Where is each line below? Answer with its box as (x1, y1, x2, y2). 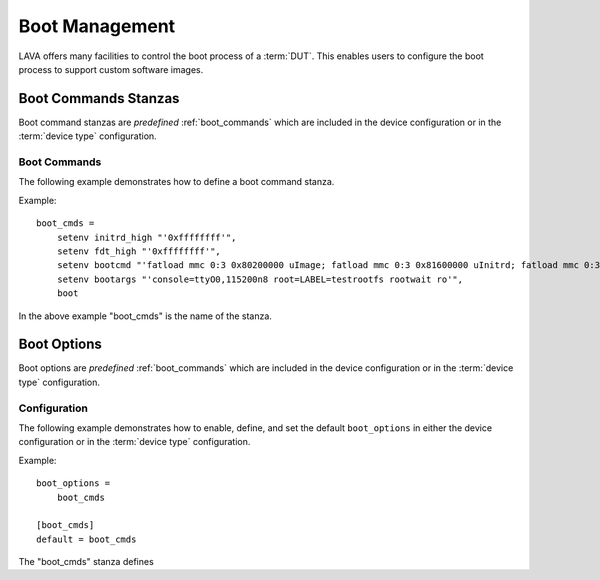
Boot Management (18, 15, 176, 37)
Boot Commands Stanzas (18, 90, 180, 107)
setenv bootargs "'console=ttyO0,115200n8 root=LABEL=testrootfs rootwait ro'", (56, 273, 464, 285)
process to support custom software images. (18, 63, 204, 75)
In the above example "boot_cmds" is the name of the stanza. (18, 310, 272, 322)
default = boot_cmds (36, 533, 137, 545)
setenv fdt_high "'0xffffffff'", (56, 245, 222, 257)
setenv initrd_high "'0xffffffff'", (56, 231, 237, 243)
